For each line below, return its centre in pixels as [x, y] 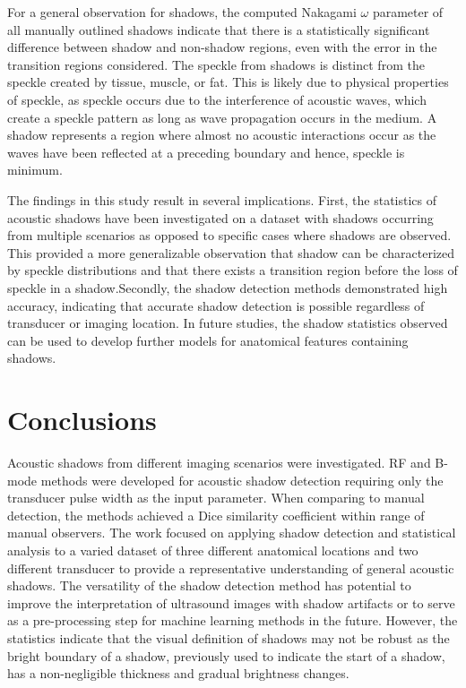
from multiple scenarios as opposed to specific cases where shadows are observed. [229, 235]
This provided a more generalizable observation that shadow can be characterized [231, 252]
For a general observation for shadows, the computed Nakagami [182, 12]
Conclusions [82, 420]
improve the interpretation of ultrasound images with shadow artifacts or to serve [231, 602]
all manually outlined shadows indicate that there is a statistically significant [219, 29]
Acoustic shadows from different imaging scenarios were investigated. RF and [219, 462]
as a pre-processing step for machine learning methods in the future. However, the [233, 620]
